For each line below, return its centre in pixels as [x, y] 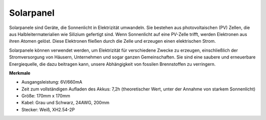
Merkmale [20, 73]
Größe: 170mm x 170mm [46, 96]
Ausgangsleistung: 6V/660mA [52, 82]
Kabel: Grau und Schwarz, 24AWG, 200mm [65, 103]
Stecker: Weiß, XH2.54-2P [48, 109]
